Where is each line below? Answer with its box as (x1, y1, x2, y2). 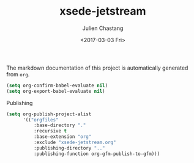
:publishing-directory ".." (33, 145, 105, 151)
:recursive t (33, 128, 67, 134)
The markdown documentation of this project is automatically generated (6, 64, 188, 71)
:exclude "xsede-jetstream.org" (33, 139, 116, 146)
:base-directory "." (33, 122, 86, 129)
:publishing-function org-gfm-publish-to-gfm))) (33, 151, 160, 157)
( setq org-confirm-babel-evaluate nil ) (6, 82, 108, 89)
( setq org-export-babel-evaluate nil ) (6, 88, 105, 94)
